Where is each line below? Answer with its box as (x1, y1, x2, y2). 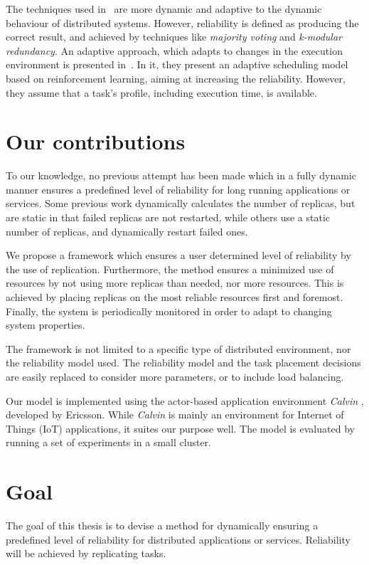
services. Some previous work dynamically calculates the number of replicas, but (6, 196, 355, 211)
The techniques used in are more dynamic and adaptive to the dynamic (6, 1, 322, 16)
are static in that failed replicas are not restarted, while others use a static (6, 210, 331, 225)
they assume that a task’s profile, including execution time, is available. (6, 85, 317, 100)
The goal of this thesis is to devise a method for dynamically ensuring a (6, 518, 319, 533)
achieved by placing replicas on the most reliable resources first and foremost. (6, 290, 343, 305)
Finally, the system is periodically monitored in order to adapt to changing (6, 303, 332, 318)
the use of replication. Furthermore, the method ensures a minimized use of (6, 261, 334, 276)
